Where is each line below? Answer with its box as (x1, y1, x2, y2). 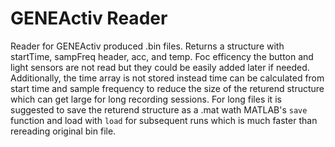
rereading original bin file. (10, 125, 117, 137)
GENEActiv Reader (10, 7, 168, 30)
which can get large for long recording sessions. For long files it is (10, 93, 282, 105)
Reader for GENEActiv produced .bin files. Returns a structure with (10, 40, 285, 52)
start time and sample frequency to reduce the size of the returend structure (10, 82, 325, 94)
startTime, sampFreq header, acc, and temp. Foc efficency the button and (10, 50, 314, 62)
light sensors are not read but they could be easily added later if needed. (10, 61, 310, 73)
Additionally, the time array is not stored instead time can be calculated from (10, 72, 325, 84)
